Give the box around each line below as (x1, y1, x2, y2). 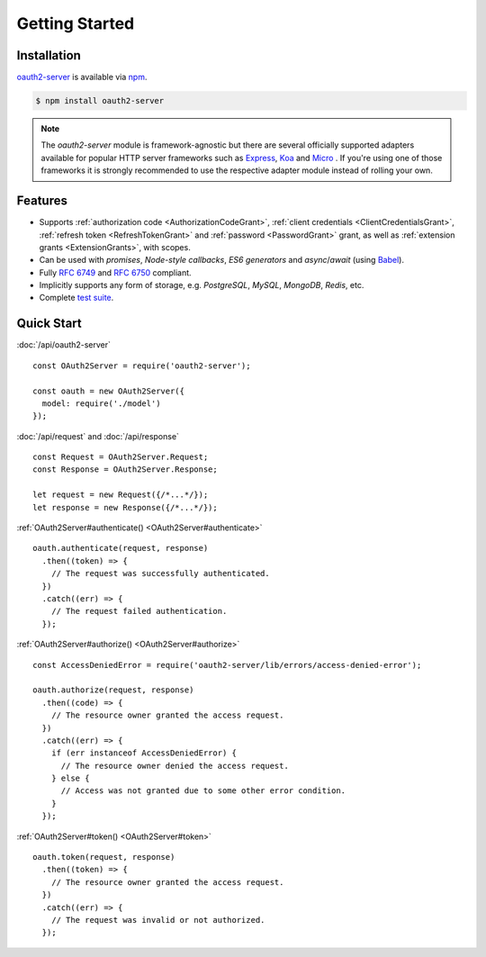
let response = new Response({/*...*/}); (32, 502, 218, 512)
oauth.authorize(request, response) (32, 685, 194, 695)
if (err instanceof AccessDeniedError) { (50, 748, 238, 758)
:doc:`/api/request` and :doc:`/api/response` (16, 430, 180, 441)
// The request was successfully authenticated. (50, 568, 270, 579)
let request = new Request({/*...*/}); (32, 490, 209, 500)
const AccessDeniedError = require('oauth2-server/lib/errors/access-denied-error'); (32, 660, 422, 670)
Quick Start (16, 316, 82, 331)
